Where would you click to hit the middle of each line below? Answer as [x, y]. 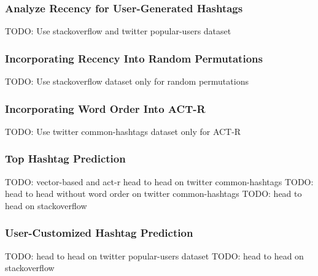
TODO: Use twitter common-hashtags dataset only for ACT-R [123, 131]
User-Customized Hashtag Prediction [99, 233]
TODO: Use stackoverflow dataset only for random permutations [127, 81]
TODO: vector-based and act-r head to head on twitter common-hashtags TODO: [159, 181]
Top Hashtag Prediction [65, 159]
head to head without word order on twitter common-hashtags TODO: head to [153, 194]
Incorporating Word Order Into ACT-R [105, 108]
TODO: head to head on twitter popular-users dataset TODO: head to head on [154, 255]
